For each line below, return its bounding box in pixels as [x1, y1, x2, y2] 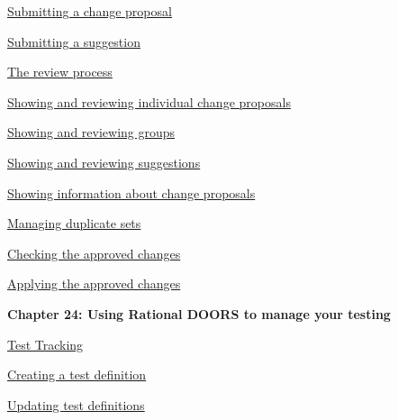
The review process [7, 62, 113, 81]
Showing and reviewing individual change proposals [7, 92, 291, 111]
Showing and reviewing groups [7, 123, 176, 142]
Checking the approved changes [7, 243, 181, 262]
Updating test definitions [7, 395, 145, 414]
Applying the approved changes [7, 274, 181, 293]
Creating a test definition [7, 365, 147, 384]
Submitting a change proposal [7, 2, 172, 20]
